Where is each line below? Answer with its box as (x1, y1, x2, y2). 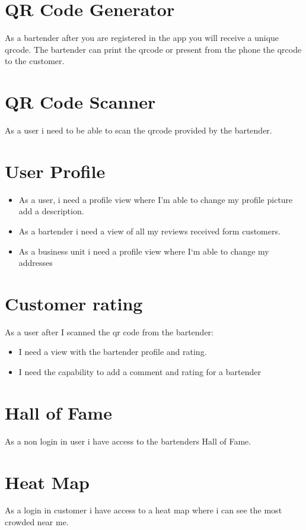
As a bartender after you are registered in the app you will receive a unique (5, 31, 279, 44)
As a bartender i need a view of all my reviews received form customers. (18, 224, 280, 237)
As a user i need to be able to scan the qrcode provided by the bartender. (5, 124, 272, 137)
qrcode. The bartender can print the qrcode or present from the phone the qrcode (5, 43, 302, 55)
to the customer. (5, 55, 65, 67)
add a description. (18, 205, 84, 217)
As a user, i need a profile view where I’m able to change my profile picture (18, 193, 293, 205)
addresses (18, 256, 53, 269)
